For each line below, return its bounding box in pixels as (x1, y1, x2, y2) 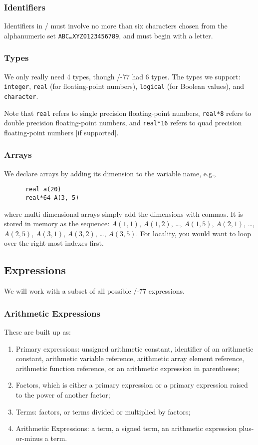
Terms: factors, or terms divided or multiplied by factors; (15, 406, 191, 417)
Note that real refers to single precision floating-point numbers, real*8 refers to (4, 107, 252, 118)
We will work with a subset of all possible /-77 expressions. (4, 286, 185, 296)
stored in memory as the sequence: (4, 218, 110, 229)
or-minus (15, 433, 43, 443)
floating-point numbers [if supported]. (4, 127, 119, 137)
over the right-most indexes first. (4, 238, 104, 248)
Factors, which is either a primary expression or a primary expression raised (15, 380, 248, 390)
